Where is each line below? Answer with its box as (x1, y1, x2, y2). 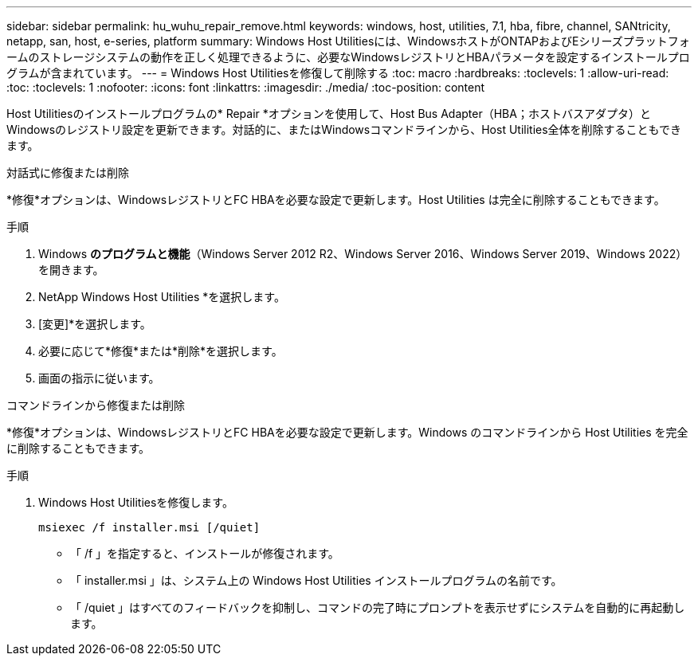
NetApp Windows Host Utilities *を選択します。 (38, 290, 285, 304)
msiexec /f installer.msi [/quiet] (38, 521, 261, 534)
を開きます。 (38, 263, 104, 276)
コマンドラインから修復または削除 (6, 398, 185, 412)
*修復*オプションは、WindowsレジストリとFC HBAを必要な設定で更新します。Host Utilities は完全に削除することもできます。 (6, 193, 665, 206)
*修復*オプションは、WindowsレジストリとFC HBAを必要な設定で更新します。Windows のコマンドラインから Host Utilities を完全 (6, 425, 688, 439)
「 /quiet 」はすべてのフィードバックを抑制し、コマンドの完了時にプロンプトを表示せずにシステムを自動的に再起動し (70, 601, 685, 614)
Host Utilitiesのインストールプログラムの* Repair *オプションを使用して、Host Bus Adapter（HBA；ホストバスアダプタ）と (6, 107, 651, 120)
